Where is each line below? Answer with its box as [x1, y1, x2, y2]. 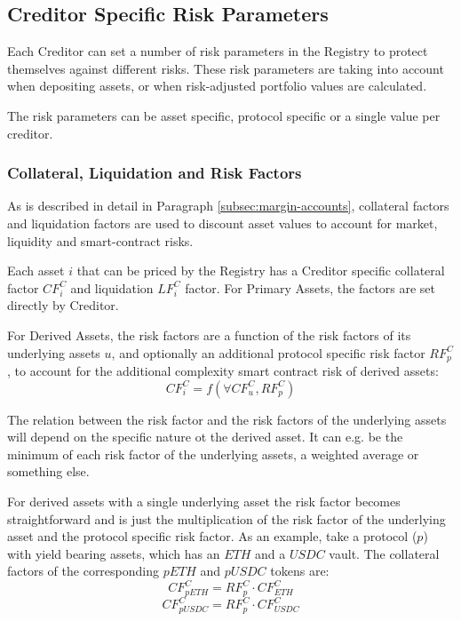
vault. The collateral [329, 544, 440, 562]
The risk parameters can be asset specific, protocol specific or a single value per [7, 106, 441, 124]
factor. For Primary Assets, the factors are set [185, 278, 436, 297]
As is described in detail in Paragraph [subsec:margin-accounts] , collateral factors [7, 196, 449, 215]
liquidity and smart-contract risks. [7, 231, 194, 250]
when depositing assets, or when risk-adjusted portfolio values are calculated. [7, 76, 427, 95]
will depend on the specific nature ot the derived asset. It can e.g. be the [7, 427, 403, 446]
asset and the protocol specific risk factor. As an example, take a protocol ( [7, 527, 417, 545]
